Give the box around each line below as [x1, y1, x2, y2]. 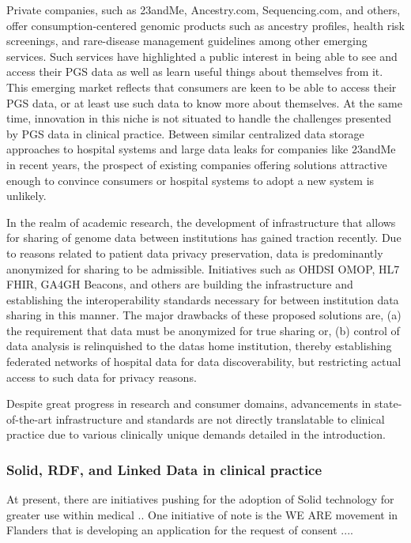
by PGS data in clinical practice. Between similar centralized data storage [6, 125, 364, 141]
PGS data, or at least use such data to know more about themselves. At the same [6, 94, 402, 111]
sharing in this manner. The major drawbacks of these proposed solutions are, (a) [6, 307, 402, 323]
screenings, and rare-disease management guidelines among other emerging [6, 32, 368, 49]
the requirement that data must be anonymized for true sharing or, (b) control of [6, 322, 400, 338]
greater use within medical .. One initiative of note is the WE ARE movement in [6, 506, 398, 522]
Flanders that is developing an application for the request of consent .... [6, 522, 353, 538]
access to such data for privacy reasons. [6, 368, 197, 385]
